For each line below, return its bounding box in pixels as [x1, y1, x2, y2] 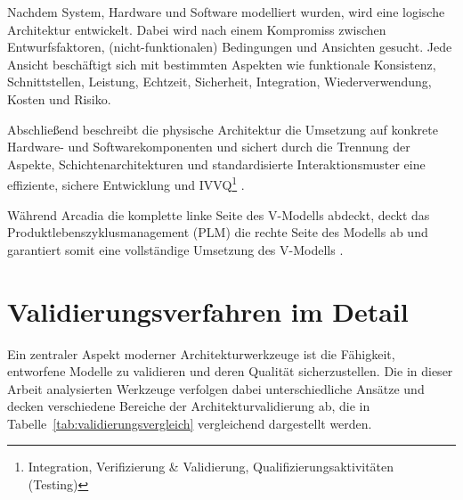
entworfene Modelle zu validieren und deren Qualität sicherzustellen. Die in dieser [7, 362, 453, 381]
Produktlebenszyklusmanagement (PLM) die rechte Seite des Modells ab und [7, 223, 428, 242]
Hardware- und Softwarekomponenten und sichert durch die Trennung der [7, 137, 410, 156]
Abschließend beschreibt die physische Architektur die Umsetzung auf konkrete [7, 119, 438, 138]
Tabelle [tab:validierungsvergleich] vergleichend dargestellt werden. [7, 414, 372, 432]
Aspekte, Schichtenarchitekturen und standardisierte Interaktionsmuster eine [7, 154, 426, 173]
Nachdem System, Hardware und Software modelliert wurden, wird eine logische [7, 3, 445, 20]
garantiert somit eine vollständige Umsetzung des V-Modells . [7, 240, 344, 258]
